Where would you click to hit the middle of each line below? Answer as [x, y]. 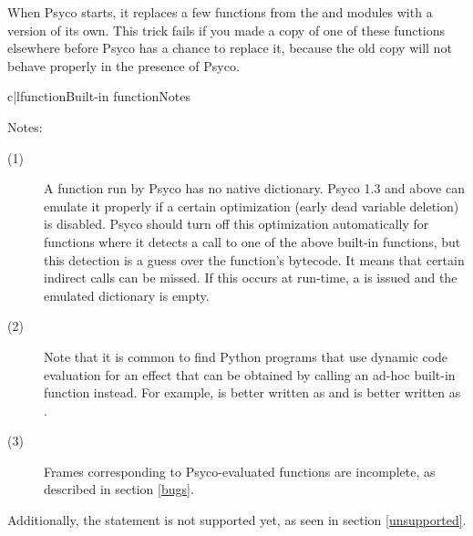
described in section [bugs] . [119, 489]
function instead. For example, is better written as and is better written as [252, 392]
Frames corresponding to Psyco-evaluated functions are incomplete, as [240, 471]
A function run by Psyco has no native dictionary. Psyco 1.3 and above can [254, 188]
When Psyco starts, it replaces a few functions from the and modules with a [220, 12]
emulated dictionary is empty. [127, 295]
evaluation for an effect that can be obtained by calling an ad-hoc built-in [250, 374]
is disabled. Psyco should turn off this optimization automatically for [236, 224]
